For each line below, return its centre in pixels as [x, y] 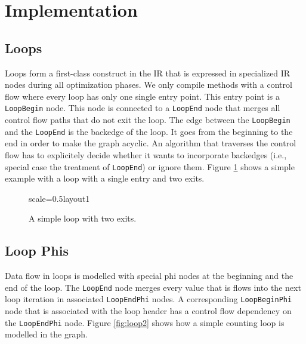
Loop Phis [37, 251]
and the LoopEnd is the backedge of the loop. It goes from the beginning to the [149, 131]
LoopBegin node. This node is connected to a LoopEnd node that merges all [143, 108]
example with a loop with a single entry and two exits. [105, 178]
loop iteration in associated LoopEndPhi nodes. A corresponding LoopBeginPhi [149, 299]
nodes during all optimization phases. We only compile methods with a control [149, 85]
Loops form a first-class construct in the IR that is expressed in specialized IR [148, 73]
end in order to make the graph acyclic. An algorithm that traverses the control [151, 143]
